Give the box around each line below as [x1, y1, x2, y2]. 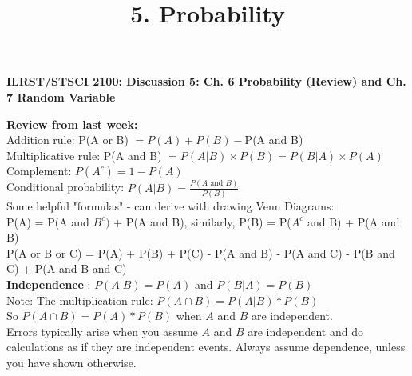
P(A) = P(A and [6, 213, 89, 230]
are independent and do [248, 322, 363, 339]
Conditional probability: [6, 178, 125, 195]
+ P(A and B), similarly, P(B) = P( [113, 213, 291, 230]
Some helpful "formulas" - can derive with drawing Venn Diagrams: [6, 197, 335, 214]
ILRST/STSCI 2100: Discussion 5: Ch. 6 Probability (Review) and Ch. [6, 73, 406, 90]
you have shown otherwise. [6, 354, 137, 370]
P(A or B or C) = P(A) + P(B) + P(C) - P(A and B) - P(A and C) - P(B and [6, 244, 395, 261]
